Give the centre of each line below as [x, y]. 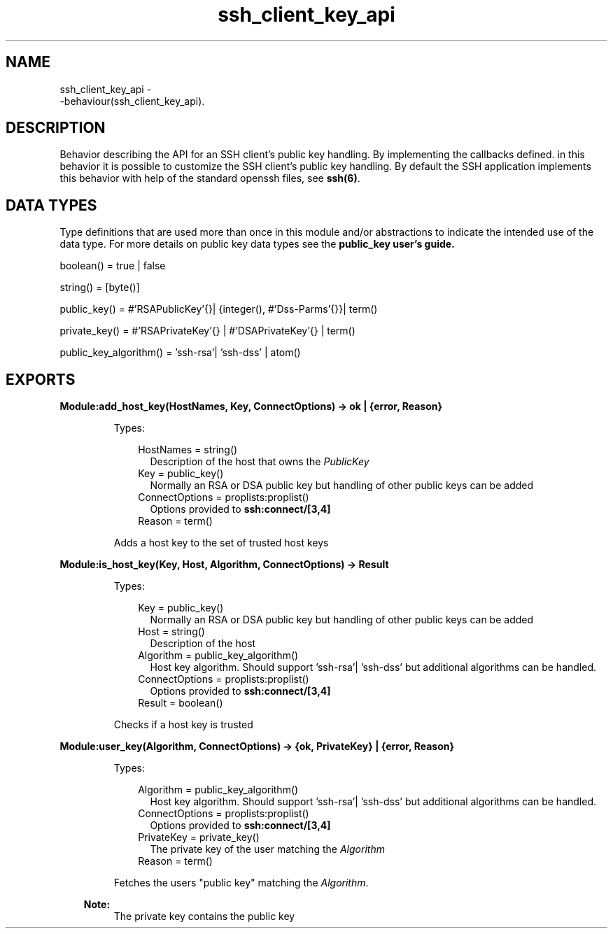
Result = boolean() [181, 703]
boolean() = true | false [113, 266]
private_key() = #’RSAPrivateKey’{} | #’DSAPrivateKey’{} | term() [207, 331]
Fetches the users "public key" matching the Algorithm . [241, 883]
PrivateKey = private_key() [199, 837]
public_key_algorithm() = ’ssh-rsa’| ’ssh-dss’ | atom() [180, 353]
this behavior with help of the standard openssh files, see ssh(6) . [210, 178]
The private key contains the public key [204, 917]
